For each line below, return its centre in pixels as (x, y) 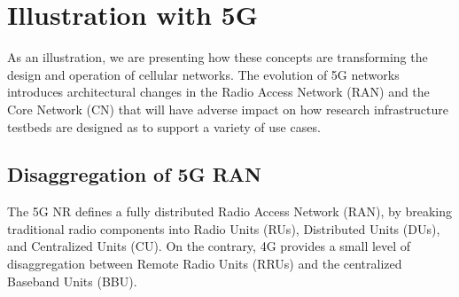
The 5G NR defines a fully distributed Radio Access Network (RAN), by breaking (229, 211)
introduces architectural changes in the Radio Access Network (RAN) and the (218, 92)
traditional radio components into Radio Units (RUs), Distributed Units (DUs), (224, 228)
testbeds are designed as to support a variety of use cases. (164, 126)
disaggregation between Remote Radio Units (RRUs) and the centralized (205, 264)
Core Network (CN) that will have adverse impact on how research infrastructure (228, 109)
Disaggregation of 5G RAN (134, 174)
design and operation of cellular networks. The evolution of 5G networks (203, 74)
